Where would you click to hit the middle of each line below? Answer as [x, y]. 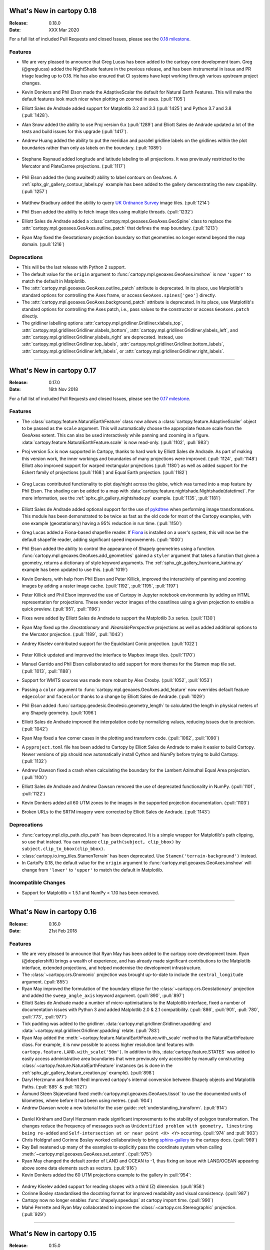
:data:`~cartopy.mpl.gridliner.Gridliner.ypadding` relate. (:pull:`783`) [91, 1030]
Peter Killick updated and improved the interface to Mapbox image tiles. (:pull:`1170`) [108, 655]
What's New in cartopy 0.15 [53, 1233]
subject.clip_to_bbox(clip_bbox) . [63, 849]
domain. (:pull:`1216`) [43, 244]
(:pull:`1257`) [34, 191]
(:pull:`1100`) [34, 777]
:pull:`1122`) [33, 793]
